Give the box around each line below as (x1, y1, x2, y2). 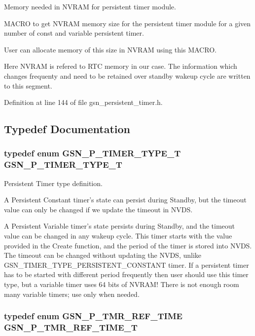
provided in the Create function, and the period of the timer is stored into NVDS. (4, 240, 252, 250)
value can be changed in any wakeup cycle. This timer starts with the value (4, 231, 232, 241)
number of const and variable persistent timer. (4, 28, 144, 38)
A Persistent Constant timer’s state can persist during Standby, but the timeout (4, 194, 247, 205)
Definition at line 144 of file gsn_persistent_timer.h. (4, 97, 163, 107)
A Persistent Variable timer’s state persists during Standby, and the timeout (4, 221, 235, 231)
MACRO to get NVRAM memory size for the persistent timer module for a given (4, 18, 251, 28)
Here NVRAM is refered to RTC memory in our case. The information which (4, 61, 237, 71)
